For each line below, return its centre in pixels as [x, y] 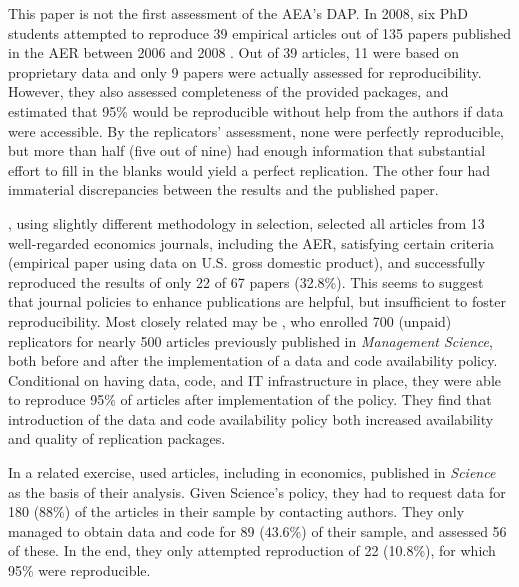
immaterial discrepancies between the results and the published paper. [223, 189]
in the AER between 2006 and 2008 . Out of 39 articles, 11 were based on [233, 52]
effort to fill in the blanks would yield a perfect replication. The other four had [249, 169]
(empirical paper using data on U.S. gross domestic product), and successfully [247, 262]
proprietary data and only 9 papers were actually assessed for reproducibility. [245, 71]
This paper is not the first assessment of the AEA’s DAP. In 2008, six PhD [238, 13]
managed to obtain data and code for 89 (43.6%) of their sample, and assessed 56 [257, 530]
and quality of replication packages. [117, 438]
